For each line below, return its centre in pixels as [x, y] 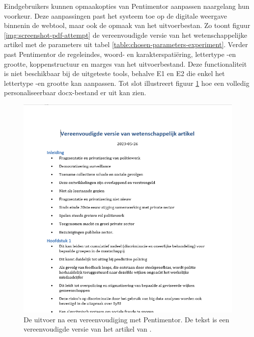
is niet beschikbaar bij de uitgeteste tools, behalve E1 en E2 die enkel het [114, 73]
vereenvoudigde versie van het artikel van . [88, 329]
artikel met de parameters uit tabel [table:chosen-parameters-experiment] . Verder [126, 44]
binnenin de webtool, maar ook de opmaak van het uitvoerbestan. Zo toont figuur [127, 25]
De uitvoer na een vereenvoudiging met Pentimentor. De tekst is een [127, 319]
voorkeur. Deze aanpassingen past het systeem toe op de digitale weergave [116, 15]
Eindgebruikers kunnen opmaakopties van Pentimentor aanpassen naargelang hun [127, 6]
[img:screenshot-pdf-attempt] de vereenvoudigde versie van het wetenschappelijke [126, 35]
